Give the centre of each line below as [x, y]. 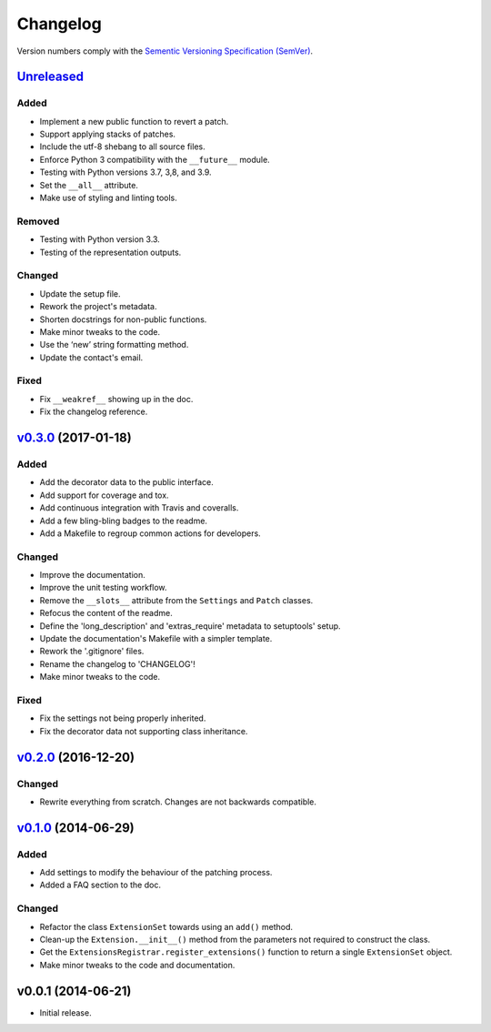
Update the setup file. [80, 293]
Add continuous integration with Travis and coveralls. [139, 508]
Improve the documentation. [92, 575]
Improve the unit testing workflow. [103, 588]
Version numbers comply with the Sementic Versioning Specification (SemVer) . [165, 51]
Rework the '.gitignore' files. [92, 652]
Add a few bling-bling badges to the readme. [124, 521]
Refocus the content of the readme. [106, 613]
